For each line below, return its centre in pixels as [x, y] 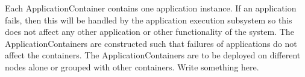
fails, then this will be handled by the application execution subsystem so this [149, 20]
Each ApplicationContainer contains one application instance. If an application [151, 8]
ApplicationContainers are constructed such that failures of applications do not [151, 43]
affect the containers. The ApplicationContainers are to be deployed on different [153, 55]
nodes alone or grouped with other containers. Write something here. [132, 66]
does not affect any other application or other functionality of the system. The [149, 32]
